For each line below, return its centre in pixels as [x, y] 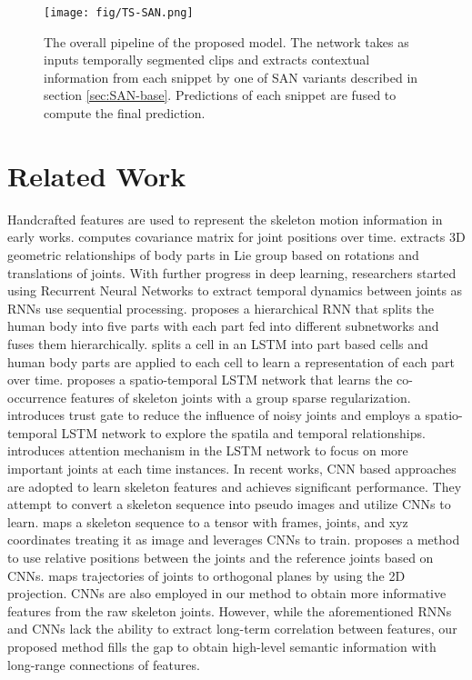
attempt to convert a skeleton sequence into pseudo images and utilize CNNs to [229, 504]
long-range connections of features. [104, 664]
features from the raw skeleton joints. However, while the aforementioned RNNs [230, 610]
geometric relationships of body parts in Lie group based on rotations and [213, 254]
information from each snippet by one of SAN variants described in [231, 77]
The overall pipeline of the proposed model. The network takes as [226, 41]
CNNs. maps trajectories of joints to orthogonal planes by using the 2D [206, 575]
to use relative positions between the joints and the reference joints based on [221, 558]
